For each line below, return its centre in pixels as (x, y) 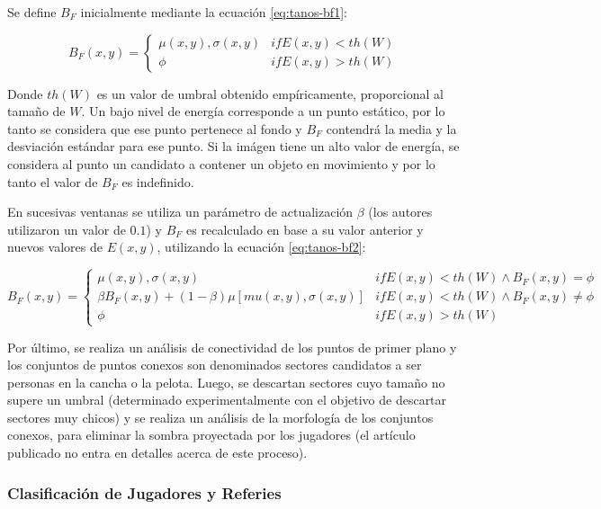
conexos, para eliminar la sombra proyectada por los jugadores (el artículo (211, 435)
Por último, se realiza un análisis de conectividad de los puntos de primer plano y (232, 347)
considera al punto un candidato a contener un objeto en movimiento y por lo (221, 163)
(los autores (400, 212)
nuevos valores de (55, 247)
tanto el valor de (53, 181)
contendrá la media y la (391, 128)
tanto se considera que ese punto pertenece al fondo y (155, 128)
